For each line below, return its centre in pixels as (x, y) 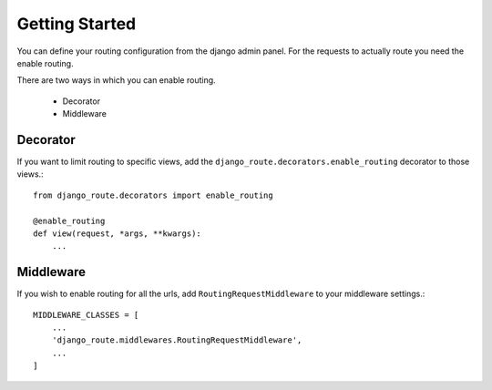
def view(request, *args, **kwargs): (118, 233)
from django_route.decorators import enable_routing (153, 195)
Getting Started (77, 24)
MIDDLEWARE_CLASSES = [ (86, 315)
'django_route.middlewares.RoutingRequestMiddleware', (177, 340)
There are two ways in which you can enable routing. (116, 80)
